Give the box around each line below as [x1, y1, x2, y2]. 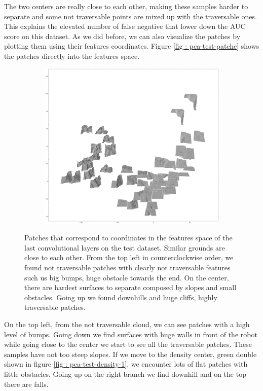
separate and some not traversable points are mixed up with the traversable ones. [4, 11, 257, 21]
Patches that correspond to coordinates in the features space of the [24, 232, 233, 243]
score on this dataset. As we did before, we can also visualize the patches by [4, 30, 241, 41]
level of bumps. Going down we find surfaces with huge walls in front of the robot [4, 329, 257, 339]
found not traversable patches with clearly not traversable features [24, 262, 231, 272]
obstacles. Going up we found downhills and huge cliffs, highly [24, 292, 217, 302]
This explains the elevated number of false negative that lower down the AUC [4, 21, 246, 31]
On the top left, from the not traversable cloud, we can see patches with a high [4, 318, 250, 329]
